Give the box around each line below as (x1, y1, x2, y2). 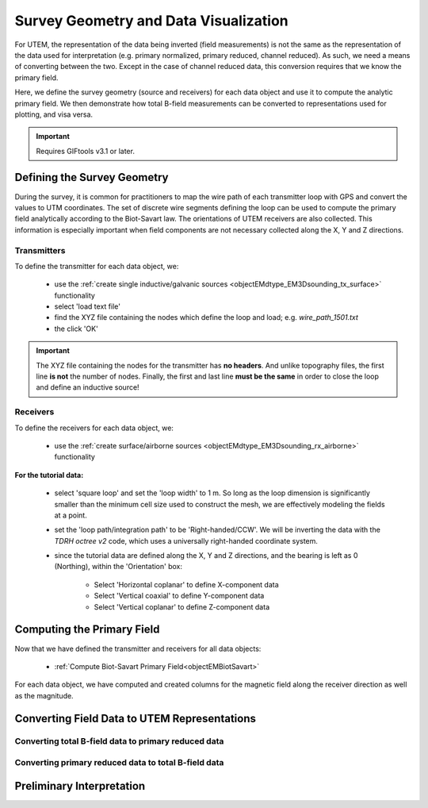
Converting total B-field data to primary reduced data (14, 736, 224, 747)
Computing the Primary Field (14, 623, 160, 637)
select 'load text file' (54, 302, 120, 311)
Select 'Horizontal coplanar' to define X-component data (94, 579, 279, 589)
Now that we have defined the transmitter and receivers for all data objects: (14, 644, 262, 653)
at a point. (54, 510, 87, 520)
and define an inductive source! (36, 383, 139, 392)
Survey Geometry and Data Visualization (14, 12, 289, 29)
